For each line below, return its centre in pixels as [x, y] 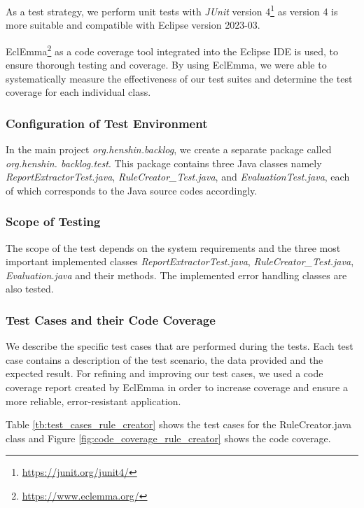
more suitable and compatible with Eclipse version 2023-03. [133, 25]
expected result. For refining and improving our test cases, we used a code [164, 373]
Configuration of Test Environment [107, 123]
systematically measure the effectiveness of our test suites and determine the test [179, 78]
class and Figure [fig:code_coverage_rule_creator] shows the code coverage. [168, 438]
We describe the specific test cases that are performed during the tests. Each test [180, 346]
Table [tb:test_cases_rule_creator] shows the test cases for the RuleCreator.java [179, 424]
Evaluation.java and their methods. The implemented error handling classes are [176, 275]
